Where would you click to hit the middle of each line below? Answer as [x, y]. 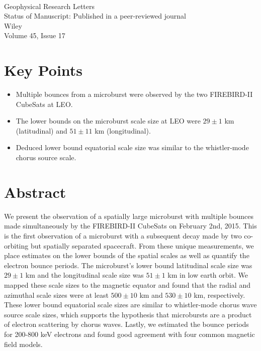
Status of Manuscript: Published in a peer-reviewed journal [95, 16]
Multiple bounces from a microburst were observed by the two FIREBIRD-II [134, 94]
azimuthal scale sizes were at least [56, 295]
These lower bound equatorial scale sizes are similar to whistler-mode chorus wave [130, 305]
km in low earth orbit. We [208, 275]
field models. [23, 344]
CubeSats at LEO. [44, 104]
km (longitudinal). [123, 130]
